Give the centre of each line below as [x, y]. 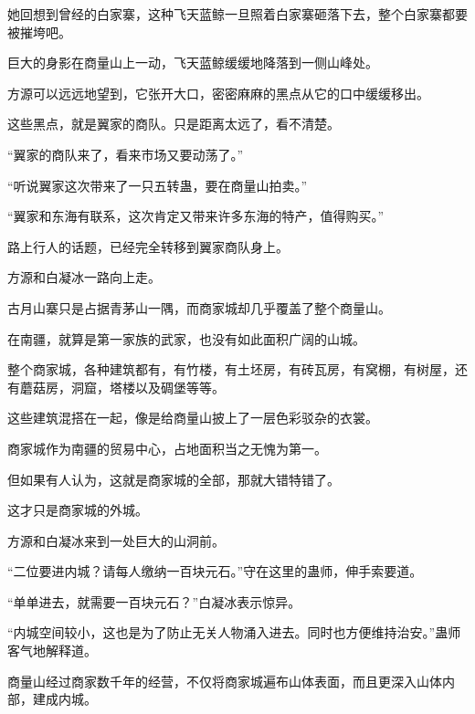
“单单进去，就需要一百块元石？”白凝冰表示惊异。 [154, 601]
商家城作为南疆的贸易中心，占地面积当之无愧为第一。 [167, 448]
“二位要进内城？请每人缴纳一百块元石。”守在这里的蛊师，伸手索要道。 [215, 571]
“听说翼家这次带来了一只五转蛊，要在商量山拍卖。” [158, 185]
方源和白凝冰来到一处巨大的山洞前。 [116, 540]
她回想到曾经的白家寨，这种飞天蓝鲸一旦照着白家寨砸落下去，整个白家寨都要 [237, 14]
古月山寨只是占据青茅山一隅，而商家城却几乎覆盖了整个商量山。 [199, 307]
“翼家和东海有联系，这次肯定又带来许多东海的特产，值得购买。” [196, 216]
